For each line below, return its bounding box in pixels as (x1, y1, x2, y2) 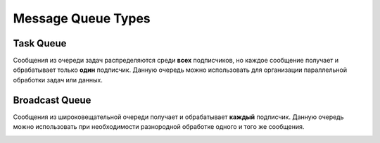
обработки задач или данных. (13, 75, 103, 84)
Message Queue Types (13, 11, 151, 26)
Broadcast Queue (13, 94, 91, 106)
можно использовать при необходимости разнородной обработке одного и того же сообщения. (13, 123, 305, 131)
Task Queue (13, 37, 67, 49)
